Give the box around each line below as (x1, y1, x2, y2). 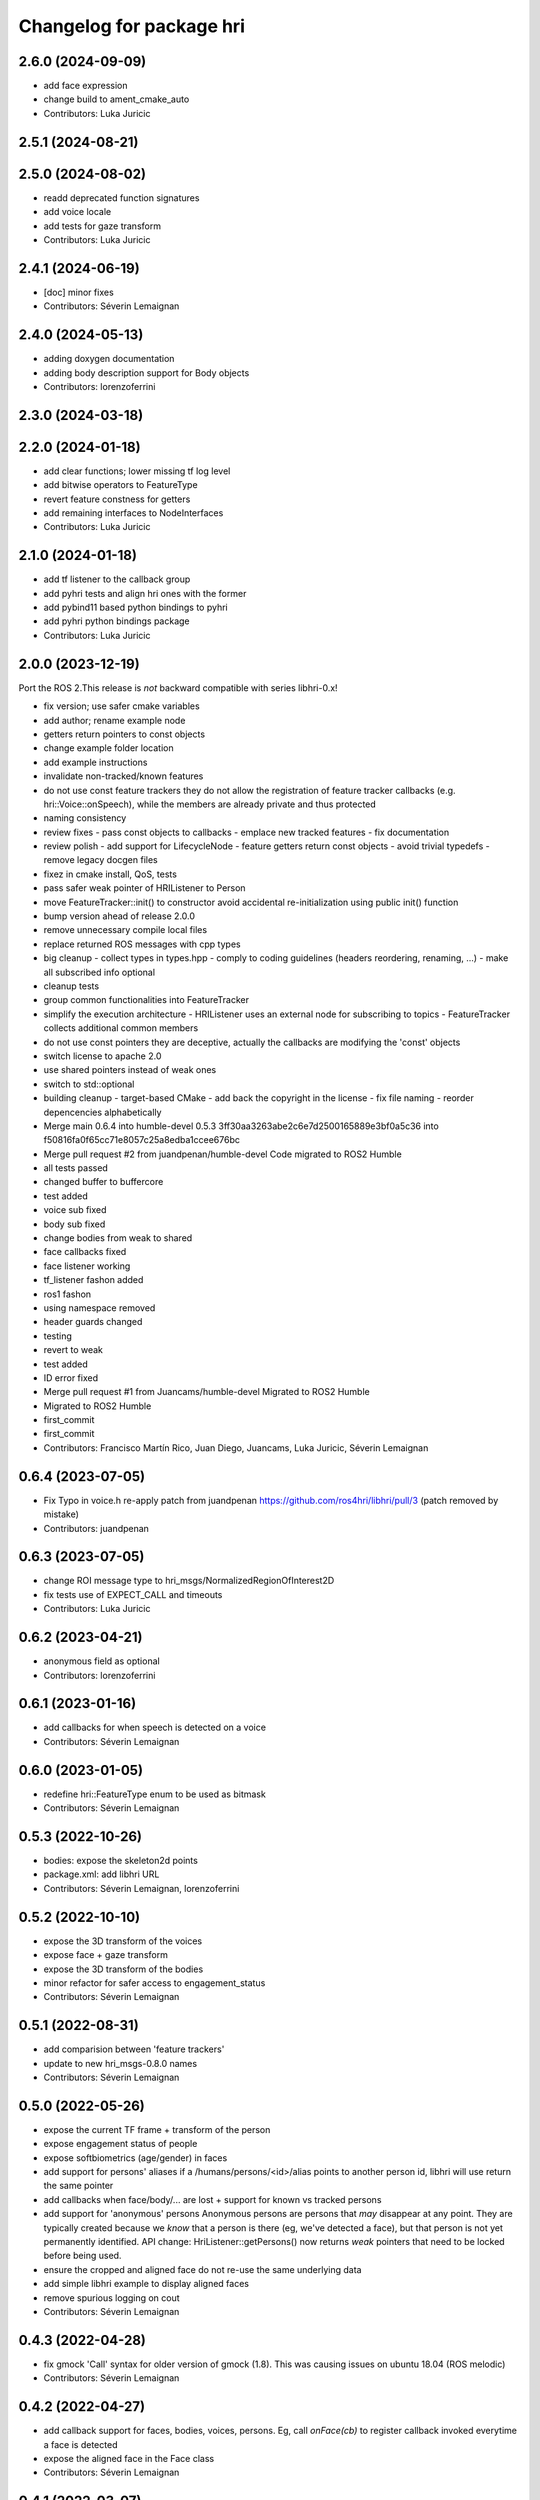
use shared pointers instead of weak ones (43, 1064, 217, 1076)
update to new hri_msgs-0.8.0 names (43, 2057, 198, 2069)
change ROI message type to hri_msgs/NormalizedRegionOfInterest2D (43, 1575, 335, 1587)
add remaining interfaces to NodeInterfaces (43, 507, 224, 519)
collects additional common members (43, 1022, 199, 1034)
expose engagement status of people (43, 2138, 198, 2150)
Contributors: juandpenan (43, 1522, 150, 1534)
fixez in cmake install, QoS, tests (43, 868, 177, 880)
